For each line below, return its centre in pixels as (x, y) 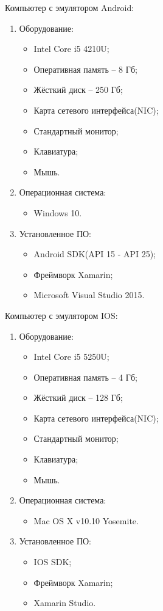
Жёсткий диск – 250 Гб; (78, 90)
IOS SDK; (53, 562)
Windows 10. (58, 212)
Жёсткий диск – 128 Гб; (78, 397)
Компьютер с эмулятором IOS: (61, 315)
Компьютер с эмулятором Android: (70, 7)
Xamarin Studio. (65, 603)
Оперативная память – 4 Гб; (85, 377)
